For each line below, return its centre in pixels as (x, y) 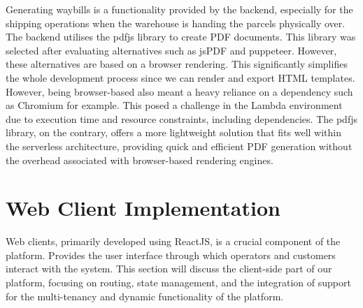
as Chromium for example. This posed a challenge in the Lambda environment (174, 105)
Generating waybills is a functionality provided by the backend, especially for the (179, 9)
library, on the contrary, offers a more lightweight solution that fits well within (173, 132)
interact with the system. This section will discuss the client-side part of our (169, 269)
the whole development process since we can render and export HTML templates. (180, 77)
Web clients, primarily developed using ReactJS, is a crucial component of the (173, 241)
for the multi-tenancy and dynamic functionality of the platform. (145, 296)
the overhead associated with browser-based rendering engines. (140, 160)
